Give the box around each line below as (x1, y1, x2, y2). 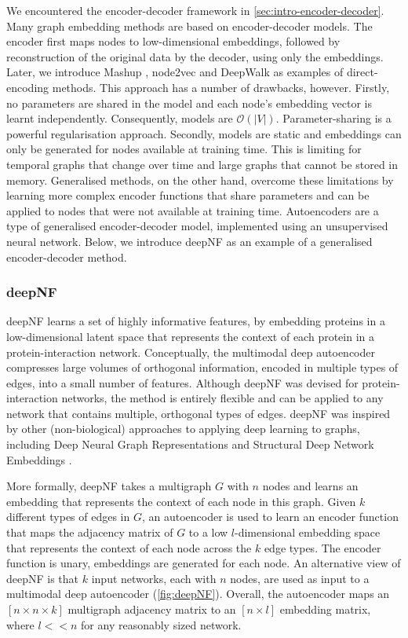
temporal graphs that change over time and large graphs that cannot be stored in (6, 156, 399, 172)
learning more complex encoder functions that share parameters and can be (6, 187, 370, 203)
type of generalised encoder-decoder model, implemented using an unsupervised (6, 218, 388, 234)
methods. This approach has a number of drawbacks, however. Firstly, (52, 79, 390, 95)
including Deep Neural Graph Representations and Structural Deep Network (6, 436, 374, 453)
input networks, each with (91, 570, 217, 586)
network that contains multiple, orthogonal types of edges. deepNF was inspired (6, 405, 391, 421)
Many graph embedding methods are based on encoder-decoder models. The (6, 17, 373, 34)
